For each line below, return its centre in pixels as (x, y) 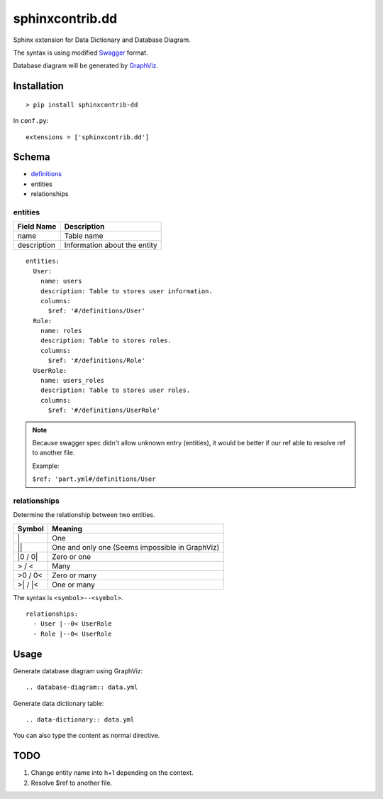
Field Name (37, 227)
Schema (32, 157)
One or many (73, 585)
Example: (46, 466)
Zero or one (72, 556)
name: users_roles (72, 381)
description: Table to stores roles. (106, 341)
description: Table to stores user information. (126, 291)
